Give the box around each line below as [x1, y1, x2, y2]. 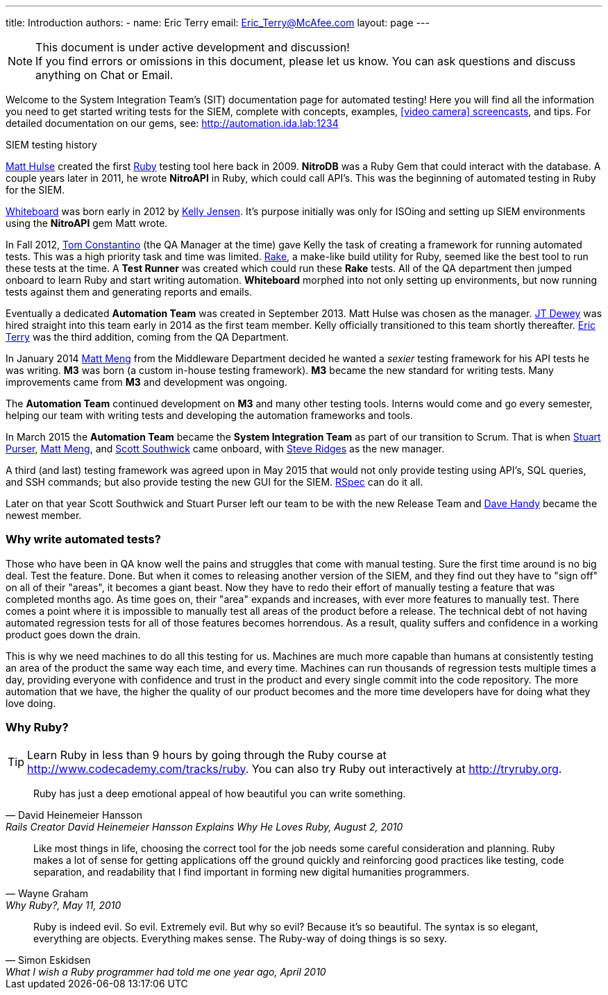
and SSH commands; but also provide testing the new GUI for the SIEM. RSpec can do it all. [6, 476, 423, 488]
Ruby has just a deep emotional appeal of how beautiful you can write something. [33, 787, 406, 799]
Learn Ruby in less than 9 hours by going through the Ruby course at [27, 747, 387, 762]
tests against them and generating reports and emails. [6, 286, 253, 298]
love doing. [6, 697, 56, 709]
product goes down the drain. [6, 628, 141, 640]
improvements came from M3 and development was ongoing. [6, 376, 287, 388]
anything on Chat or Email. [35, 68, 174, 82]
